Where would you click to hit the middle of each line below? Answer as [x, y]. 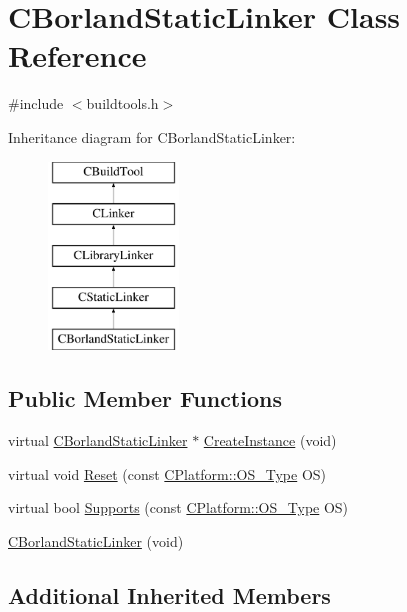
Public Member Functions [145, 398]
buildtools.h [122, 103]
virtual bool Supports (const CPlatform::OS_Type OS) [178, 507]
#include [36, 103]
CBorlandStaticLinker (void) [96, 541]
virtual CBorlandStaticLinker [98, 440]
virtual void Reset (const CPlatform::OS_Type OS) [167, 473]
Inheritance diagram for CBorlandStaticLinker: [152, 136]
